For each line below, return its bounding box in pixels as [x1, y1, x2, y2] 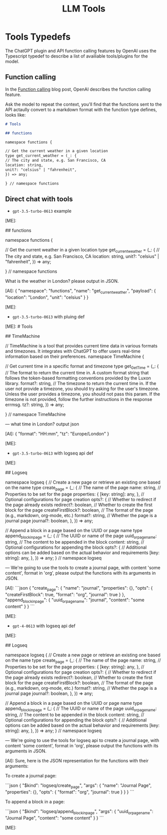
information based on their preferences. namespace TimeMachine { [5, 353, 145, 359]
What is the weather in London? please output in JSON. [5, 278, 119, 284]
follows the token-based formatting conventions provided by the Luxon [5, 375, 151, 381]
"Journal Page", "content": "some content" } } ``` [5, 815, 104, 821]
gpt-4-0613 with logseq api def [12, 623, 76, 629]
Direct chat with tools [5, 195, 73, 203]
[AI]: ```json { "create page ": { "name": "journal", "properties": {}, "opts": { [5, 585, 153, 592]
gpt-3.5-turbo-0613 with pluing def [12, 313, 85, 319]
